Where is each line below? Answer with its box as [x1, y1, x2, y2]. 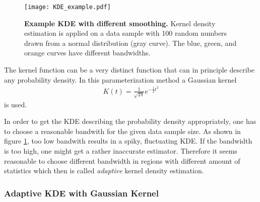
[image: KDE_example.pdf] [24, 4, 111, 11]
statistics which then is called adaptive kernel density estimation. [4, 165, 204, 176]
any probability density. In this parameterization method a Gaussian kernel [4, 74, 237, 85]
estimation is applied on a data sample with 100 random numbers [24, 28, 227, 38]
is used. [4, 99, 27, 109]
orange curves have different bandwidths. [24, 47, 151, 58]
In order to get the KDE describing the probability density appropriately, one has [4, 116, 256, 126]
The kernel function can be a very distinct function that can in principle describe [4, 64, 254, 75]
